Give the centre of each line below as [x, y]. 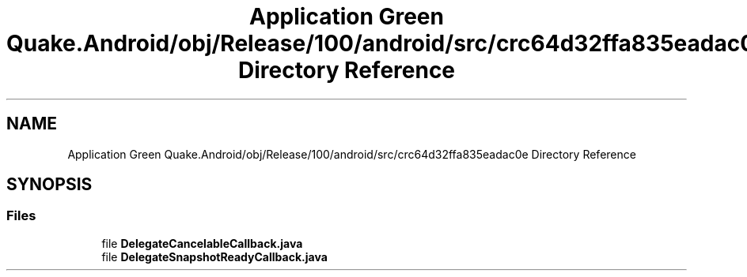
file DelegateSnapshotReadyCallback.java [214, 256]
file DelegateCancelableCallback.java [202, 243]
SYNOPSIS [49, 185]
